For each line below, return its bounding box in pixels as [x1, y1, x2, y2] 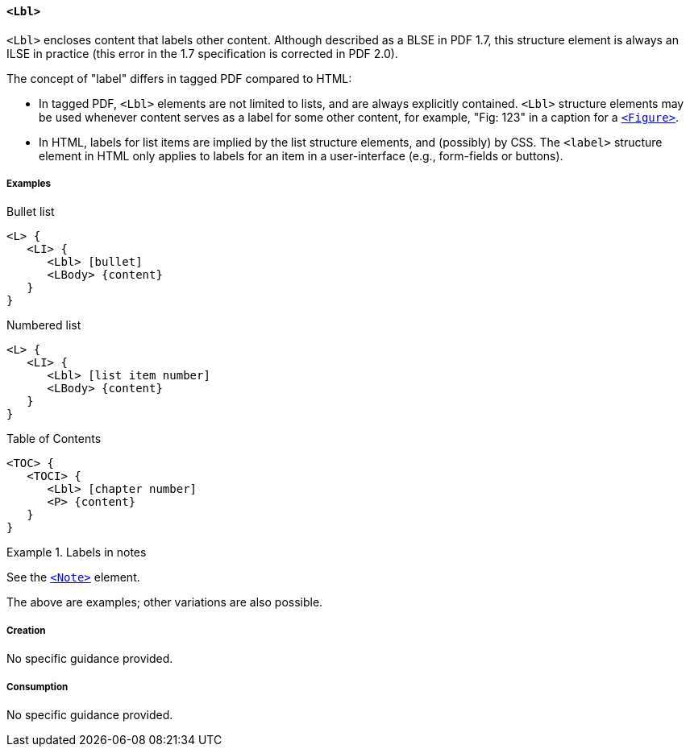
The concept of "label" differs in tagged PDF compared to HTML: [6, 71, 352, 85]
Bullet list [6, 205, 55, 219]
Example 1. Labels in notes [6, 545, 147, 560]
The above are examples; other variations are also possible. [6, 595, 323, 610]
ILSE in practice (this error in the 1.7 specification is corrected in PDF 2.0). [6, 46, 398, 60]
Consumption [6, 681, 69, 693]
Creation [6, 624, 46, 636]
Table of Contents [6, 432, 102, 446]
